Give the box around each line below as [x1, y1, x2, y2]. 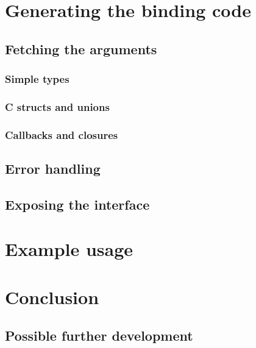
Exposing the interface [5, 194, 150, 213]
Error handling [5, 159, 101, 178]
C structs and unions [5, 99, 110, 114]
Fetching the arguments [5, 39, 157, 58]
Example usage [5, 236, 133, 261]
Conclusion [5, 284, 99, 309]
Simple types [5, 71, 69, 87]
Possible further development [5, 326, 193, 345]
